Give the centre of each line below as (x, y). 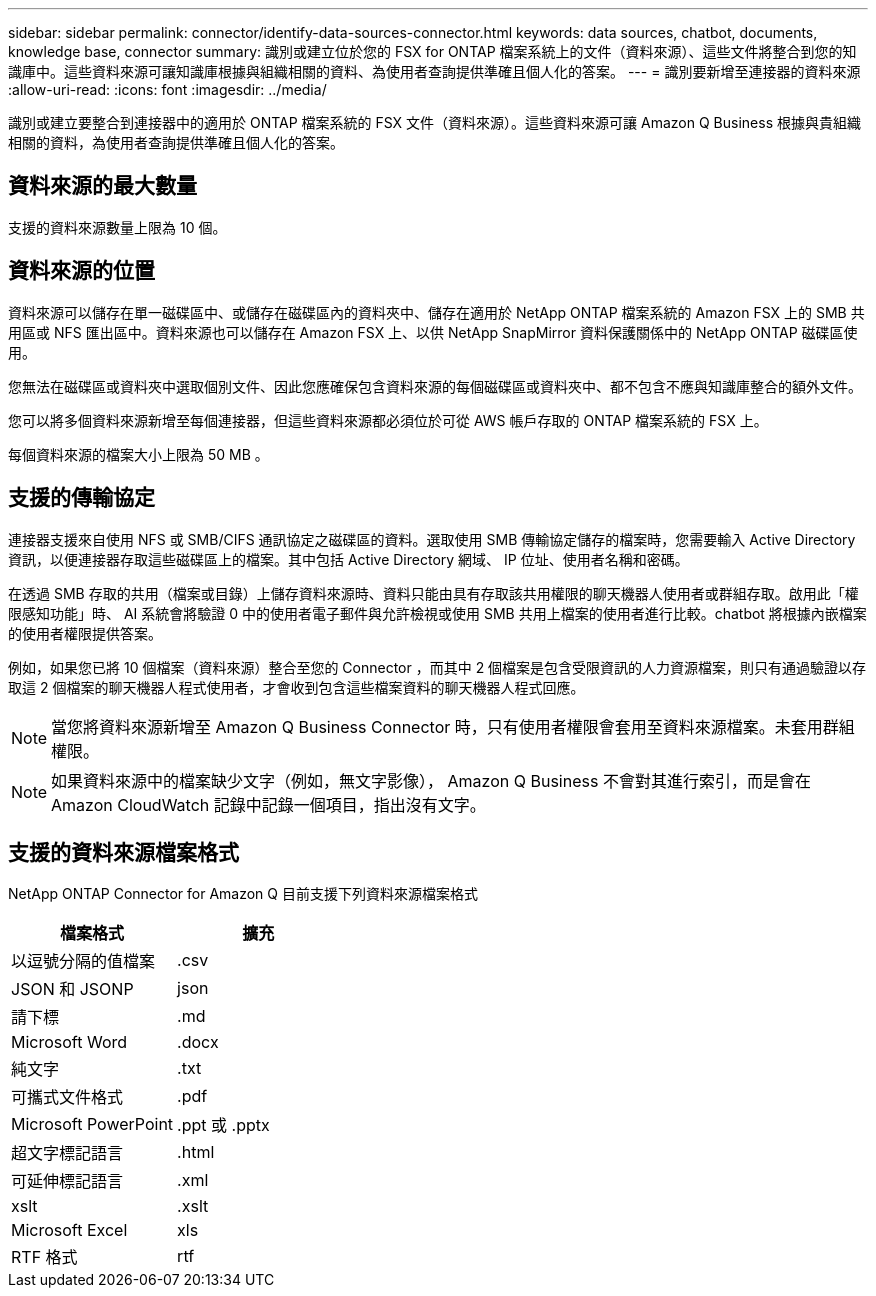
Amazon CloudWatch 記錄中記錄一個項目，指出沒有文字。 (268, 804)
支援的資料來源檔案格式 (123, 852)
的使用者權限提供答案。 (85, 633)
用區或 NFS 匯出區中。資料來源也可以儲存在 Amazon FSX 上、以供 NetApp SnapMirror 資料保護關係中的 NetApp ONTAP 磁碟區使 (433, 332)
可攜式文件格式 (67, 1097)
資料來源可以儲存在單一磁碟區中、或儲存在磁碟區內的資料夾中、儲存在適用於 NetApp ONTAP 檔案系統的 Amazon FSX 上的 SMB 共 (436, 312)
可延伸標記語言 (67, 1181)
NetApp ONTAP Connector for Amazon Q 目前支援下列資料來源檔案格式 (243, 894)
